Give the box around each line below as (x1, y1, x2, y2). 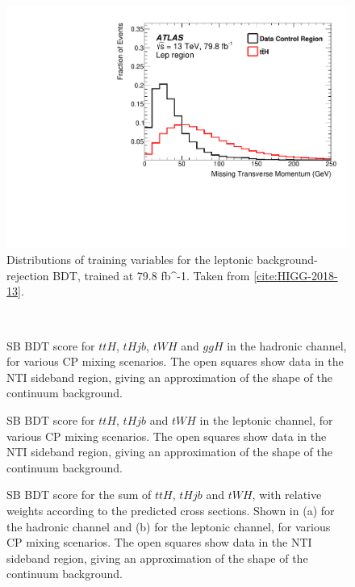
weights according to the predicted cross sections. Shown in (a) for (6, 501, 335, 518)
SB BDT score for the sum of (6, 486, 152, 503)
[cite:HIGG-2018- (253, 266, 338, 283)
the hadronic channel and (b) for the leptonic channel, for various (6, 518, 331, 535)
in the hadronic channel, (227, 337, 347, 354)
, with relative (252, 486, 322, 503)
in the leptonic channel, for (199, 412, 333, 428)
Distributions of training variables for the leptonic (6, 251, 253, 268)
